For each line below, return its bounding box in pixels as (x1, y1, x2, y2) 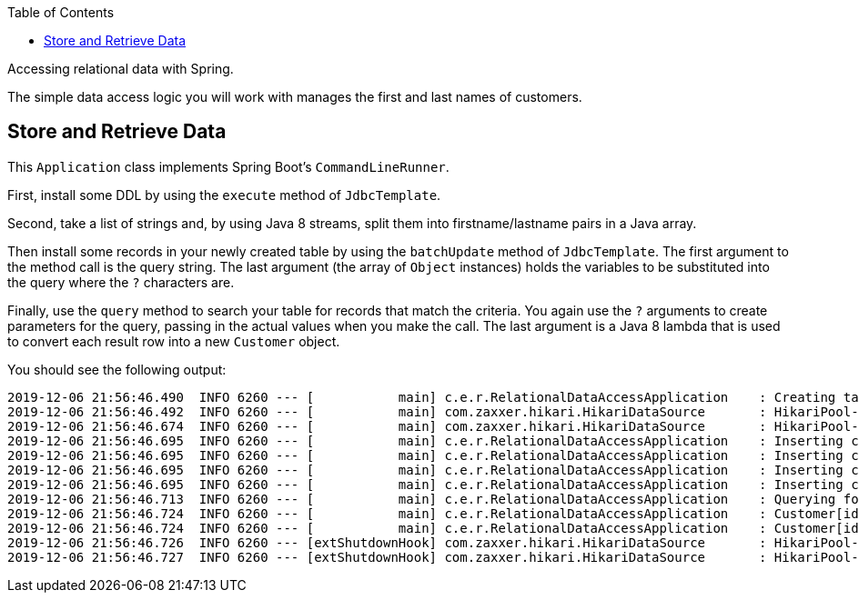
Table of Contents (7, 5, 115, 20)
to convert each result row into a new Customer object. (7, 333, 340, 349)
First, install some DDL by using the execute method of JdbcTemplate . (7, 186, 441, 203)
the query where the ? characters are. (7, 274, 235, 290)
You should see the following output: (7, 361, 227, 377)
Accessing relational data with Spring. (7, 61, 234, 76)
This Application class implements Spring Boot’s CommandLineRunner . (7, 158, 450, 175)
